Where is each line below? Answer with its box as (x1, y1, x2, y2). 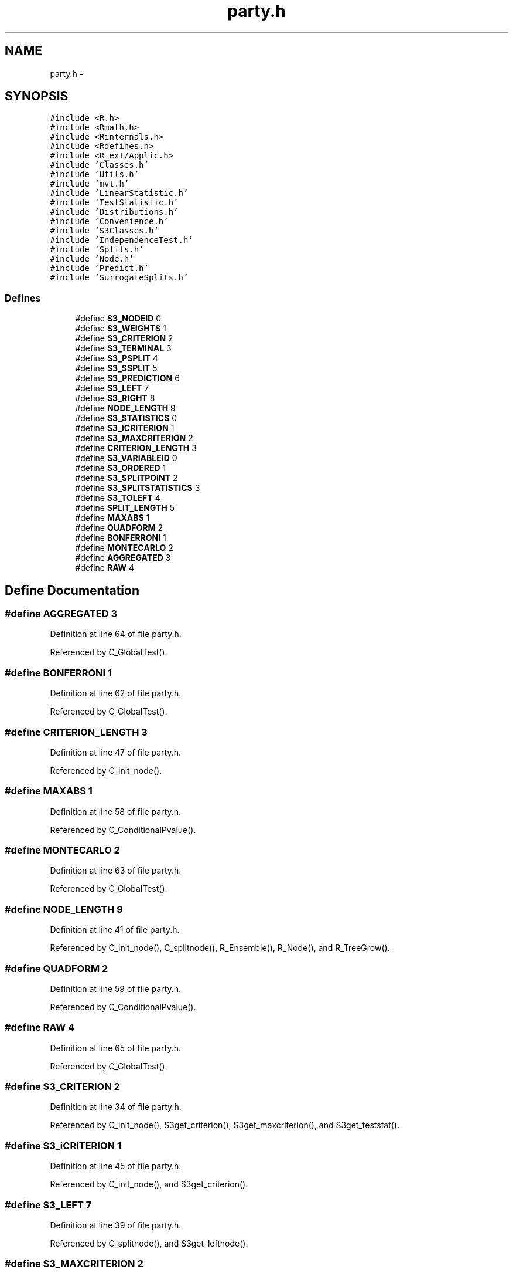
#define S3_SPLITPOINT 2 (75, 473, 178, 483)
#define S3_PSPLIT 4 (75, 353, 158, 364)
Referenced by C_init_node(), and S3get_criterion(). (50, 1179, 248, 1190)
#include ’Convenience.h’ (50, 216, 169, 226)
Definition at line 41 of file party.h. (50, 925, 180, 935)
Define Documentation (5, 583, 139, 598)
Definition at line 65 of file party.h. (50, 1042, 182, 1053)
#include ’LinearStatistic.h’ (50, 188, 189, 198)
